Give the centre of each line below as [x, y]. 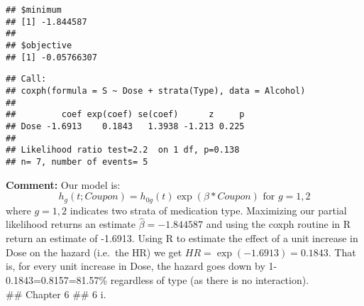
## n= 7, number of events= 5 [77, 162]
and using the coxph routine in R [278, 224]
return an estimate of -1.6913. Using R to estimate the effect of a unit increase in [182, 237]
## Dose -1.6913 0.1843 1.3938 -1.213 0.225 [125, 126]
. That [342, 252]
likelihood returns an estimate [71, 224]
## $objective [39, 45]
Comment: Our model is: [63, 184]
